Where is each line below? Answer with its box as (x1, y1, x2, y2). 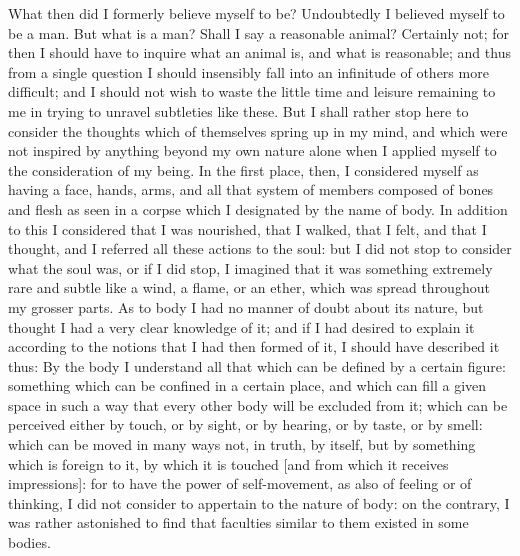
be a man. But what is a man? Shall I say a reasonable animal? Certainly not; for (8, 22, 510, 43)
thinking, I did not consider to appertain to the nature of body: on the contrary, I (8, 492, 510, 513)
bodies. (8, 532, 51, 553)
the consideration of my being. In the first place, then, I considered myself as (8, 159, 479, 180)
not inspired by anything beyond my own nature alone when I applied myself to (8, 140, 497, 161)
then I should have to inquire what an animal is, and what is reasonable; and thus (8, 42, 511, 63)
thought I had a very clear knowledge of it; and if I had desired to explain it (8, 316, 475, 337)
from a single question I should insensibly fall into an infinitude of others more (8, 61, 489, 82)
